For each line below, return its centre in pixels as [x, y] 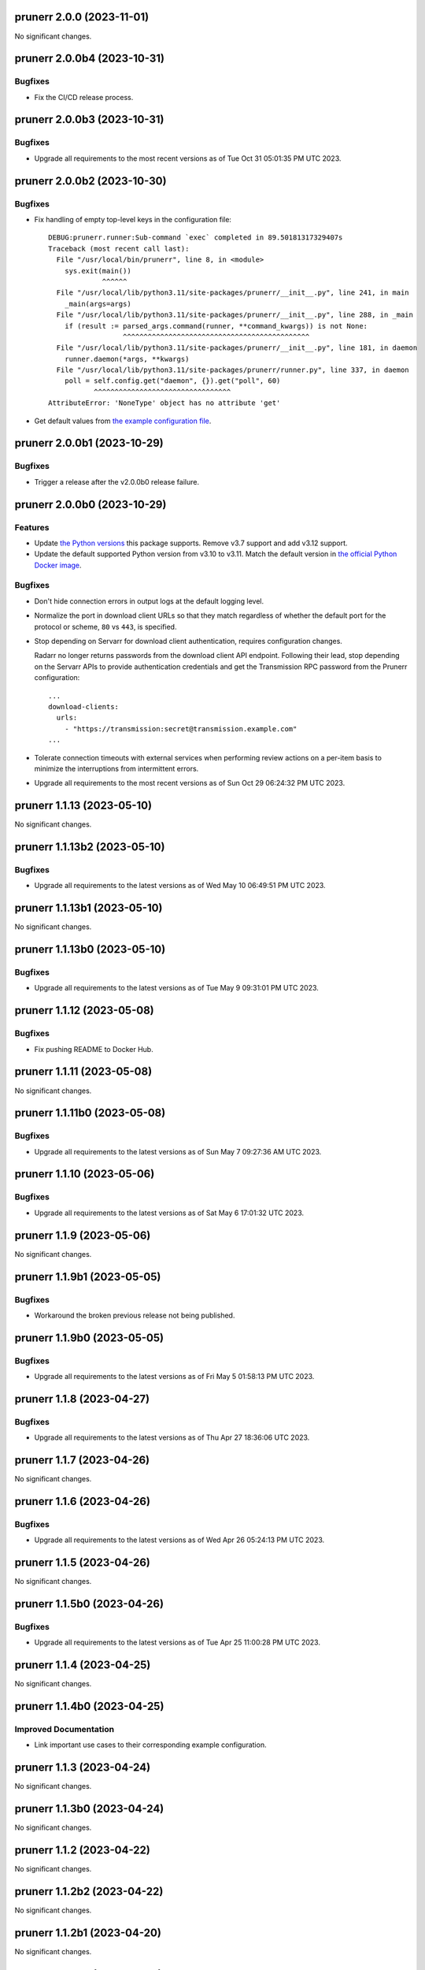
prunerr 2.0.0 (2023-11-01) [82, 17]
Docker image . [58, 565]
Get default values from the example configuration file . [123, 421]
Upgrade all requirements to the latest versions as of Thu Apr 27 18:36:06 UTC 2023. [172, 1437]
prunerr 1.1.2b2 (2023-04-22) [89, 1891]
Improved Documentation [65, 1730]
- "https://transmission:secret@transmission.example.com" [181, 729]
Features [32, 527]
